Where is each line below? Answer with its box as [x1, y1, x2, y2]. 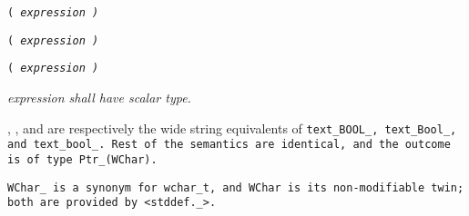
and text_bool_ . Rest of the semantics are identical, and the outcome [7, 138, 451, 152]
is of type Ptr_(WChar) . [7, 152, 158, 166]
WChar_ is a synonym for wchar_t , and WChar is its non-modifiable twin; [7, 181, 464, 194]
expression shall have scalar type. [7, 87, 191, 106]
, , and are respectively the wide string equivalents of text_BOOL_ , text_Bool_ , [7, 118, 457, 137]
